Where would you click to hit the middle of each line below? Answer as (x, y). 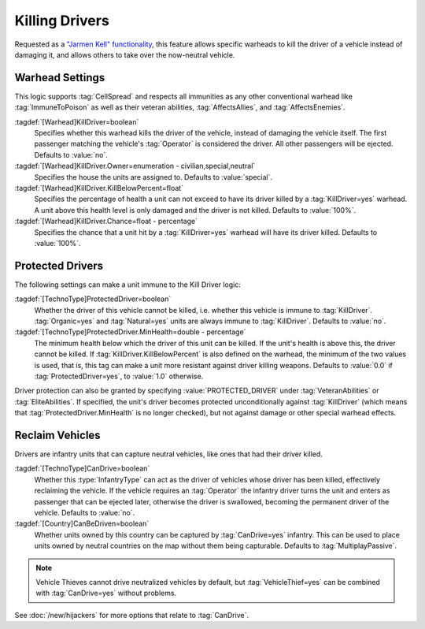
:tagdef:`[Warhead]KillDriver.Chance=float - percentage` (106, 221)
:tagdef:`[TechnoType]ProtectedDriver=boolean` (93, 299)
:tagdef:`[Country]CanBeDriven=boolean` (82, 523)
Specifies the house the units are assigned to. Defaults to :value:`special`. (153, 177)
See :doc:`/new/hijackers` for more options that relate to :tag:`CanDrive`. (132, 615)
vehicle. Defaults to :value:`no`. (85, 512)
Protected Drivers (59, 265)
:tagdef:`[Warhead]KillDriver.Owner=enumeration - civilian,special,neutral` (135, 166)
